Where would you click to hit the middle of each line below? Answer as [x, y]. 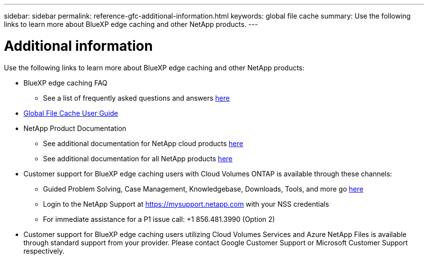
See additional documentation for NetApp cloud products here [143, 143]
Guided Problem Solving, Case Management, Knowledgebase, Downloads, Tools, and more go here [203, 189]
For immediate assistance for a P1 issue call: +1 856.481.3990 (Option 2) [159, 219]
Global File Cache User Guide [71, 113]
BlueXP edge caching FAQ [65, 83]
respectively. [44, 251]
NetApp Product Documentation [75, 128]
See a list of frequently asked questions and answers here [137, 98]
